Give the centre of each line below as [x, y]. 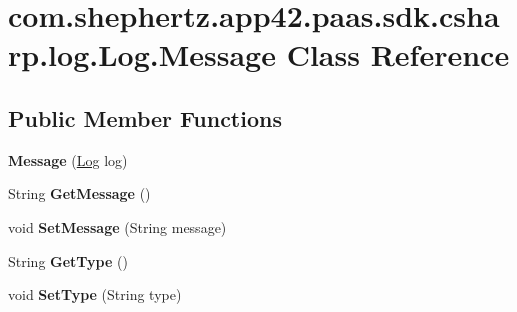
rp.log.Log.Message [142, 54]
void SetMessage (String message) [117, 226]
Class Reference [398, 54]
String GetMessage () [79, 193]
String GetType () [68, 260]
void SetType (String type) [95, 294]
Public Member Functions [145, 117]
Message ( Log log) [68, 159]
